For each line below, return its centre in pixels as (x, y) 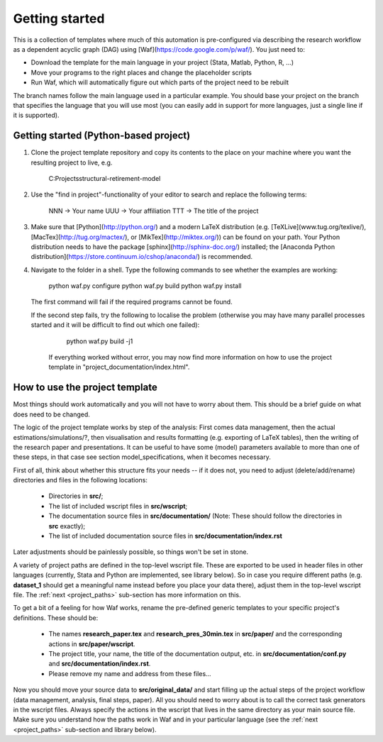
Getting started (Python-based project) (102, 136)
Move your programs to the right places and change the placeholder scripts (141, 72)
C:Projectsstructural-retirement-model (105, 178)
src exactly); (67, 526)
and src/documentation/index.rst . (100, 664)
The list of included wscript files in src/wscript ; (118, 506)
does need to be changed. (51, 414)
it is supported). (36, 115)
